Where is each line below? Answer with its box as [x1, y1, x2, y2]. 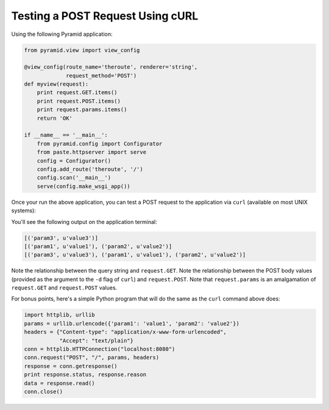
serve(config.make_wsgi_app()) [37, 182, 130, 190]
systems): [11, 207, 37, 214]
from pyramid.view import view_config [24, 46, 140, 54]
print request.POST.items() [37, 97, 121, 105]
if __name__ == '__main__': [24, 131, 108, 139]
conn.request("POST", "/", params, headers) [24, 354, 160, 361]
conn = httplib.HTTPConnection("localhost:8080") [24, 346, 175, 353]
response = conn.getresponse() [24, 363, 118, 369]
